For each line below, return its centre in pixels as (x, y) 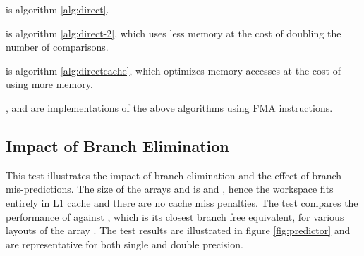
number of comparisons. (57, 47)
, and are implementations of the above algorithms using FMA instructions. (169, 107)
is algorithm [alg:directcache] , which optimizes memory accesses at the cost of (173, 70)
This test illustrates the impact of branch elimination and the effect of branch (174, 175)
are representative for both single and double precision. (125, 244)
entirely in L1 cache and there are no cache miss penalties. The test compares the (182, 202)
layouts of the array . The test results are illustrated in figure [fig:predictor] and (178, 230)
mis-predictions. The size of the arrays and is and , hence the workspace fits (170, 189)
